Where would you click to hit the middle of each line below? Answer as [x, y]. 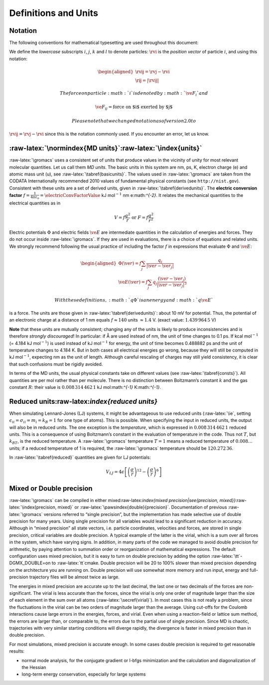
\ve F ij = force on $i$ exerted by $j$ [134, 108]
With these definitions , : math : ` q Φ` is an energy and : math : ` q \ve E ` [134, 300]
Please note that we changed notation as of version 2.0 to [134, 121]
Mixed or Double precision [51, 488]
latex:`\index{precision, [33, 507]
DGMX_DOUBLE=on [30, 563]
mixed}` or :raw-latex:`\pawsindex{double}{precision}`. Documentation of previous [142, 507]
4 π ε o [35, 198]
